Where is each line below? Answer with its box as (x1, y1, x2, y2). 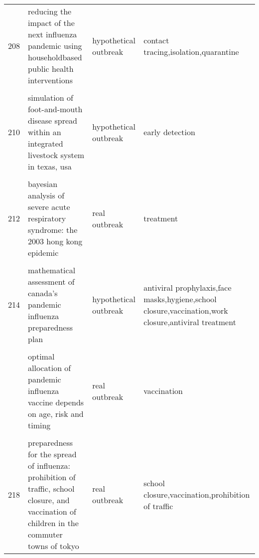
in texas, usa (28, 161, 72, 172)
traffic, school (28, 483, 75, 494)
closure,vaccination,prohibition (143, 488, 250, 500)
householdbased (28, 51, 82, 63)
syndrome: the (28, 224, 78, 235)
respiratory (28, 212, 66, 224)
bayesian (28, 178, 58, 189)
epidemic (28, 247, 59, 258)
